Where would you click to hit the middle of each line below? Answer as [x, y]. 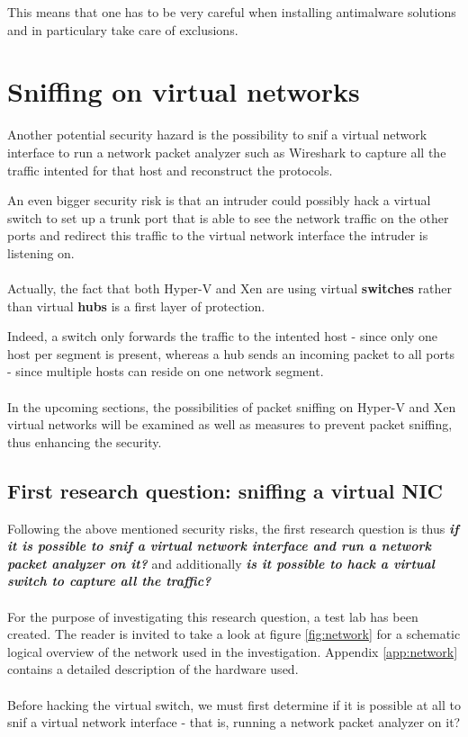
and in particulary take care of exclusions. [123, 29]
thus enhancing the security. [85, 441]
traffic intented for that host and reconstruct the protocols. [170, 170]
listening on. [41, 252]
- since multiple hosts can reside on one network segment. [166, 371]
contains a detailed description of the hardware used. [153, 669]
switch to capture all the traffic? [109, 581]
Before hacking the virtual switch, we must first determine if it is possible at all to [234, 704]
